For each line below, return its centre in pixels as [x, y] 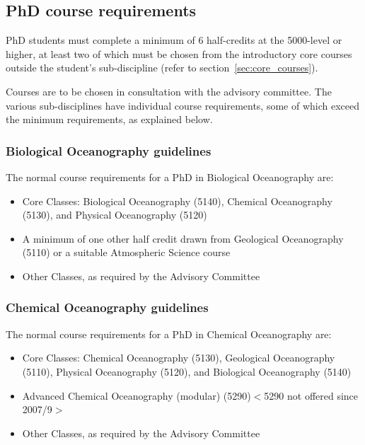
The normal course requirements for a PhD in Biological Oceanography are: [170, 177]
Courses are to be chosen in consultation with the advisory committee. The [169, 91]
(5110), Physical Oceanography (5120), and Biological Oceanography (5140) [187, 371]
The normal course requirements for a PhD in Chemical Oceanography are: [169, 334]
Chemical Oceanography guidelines [107, 307]
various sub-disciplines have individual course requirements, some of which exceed [183, 105]
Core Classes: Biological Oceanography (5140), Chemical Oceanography [177, 201]
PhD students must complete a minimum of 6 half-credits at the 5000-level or [174, 40]
